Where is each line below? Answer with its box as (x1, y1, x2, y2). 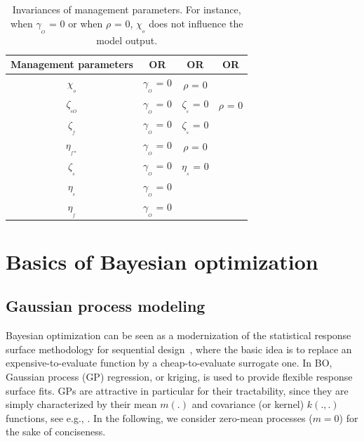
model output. (96, 32, 158, 47)
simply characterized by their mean (6, 397, 157, 412)
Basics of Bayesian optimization (6, 246, 318, 275)
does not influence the (149, 15, 243, 30)
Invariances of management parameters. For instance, (12, 2, 241, 16)
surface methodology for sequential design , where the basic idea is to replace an (6, 341, 352, 356)
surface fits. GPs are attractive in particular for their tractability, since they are (6, 383, 349, 397)
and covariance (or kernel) (191, 397, 304, 412)
